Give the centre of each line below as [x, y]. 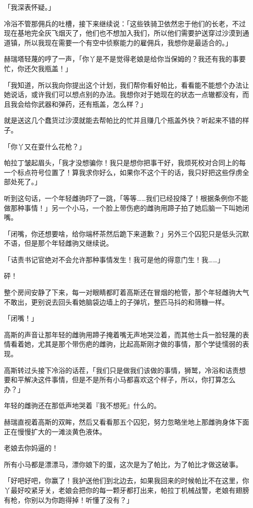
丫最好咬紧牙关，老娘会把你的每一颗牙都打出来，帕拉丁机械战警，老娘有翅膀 [126, 490]
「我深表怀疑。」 [29, 7]
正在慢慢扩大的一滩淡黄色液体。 [55, 431]
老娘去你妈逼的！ [31, 448]
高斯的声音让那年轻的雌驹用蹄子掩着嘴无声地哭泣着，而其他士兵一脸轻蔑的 [123, 334]
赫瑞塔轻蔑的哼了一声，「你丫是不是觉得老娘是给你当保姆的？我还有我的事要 [125, 59]
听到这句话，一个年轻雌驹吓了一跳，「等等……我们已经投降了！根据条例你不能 [126, 198]
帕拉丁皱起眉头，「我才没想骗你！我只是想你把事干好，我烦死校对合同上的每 [125, 163]
